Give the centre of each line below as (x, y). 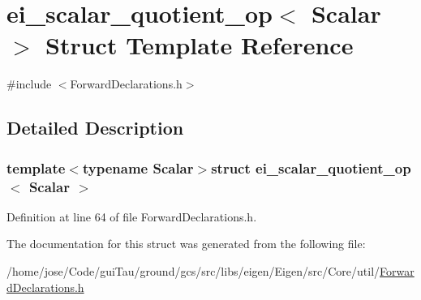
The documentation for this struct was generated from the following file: (186, 244)
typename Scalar (138, 167)
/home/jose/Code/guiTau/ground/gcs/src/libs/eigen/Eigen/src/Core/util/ (193, 271)
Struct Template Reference (200, 45)
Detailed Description (95, 128)
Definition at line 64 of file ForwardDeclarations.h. (132, 216)
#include (29, 84)
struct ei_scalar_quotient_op (311, 167)
